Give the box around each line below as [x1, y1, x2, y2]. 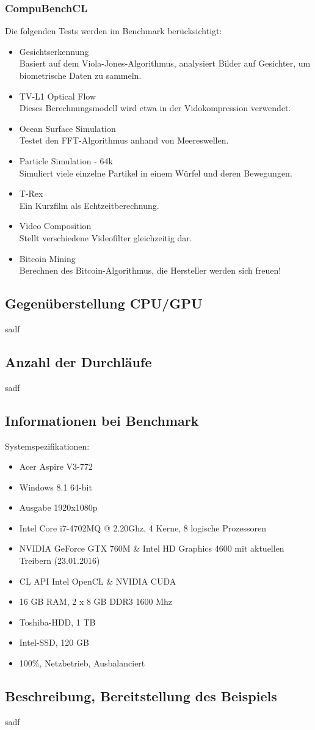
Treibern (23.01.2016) [19, 554, 100, 567]
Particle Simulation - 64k [19, 154, 113, 167]
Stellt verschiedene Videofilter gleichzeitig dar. [19, 231, 192, 244]
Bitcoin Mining [19, 252, 76, 265]
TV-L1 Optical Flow [19, 89, 96, 102]
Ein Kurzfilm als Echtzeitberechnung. [19, 199, 159, 211]
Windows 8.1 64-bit [19, 480, 92, 493]
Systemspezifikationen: [5, 439, 90, 452]
